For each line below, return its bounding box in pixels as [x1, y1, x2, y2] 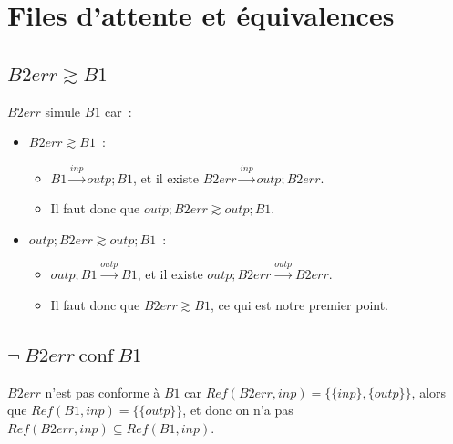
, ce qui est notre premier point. [210, 294, 389, 314]
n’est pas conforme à [45, 382, 160, 401]
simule [45, 101, 81, 120]
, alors [411, 382, 447, 401]
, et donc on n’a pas [182, 400, 293, 419]
